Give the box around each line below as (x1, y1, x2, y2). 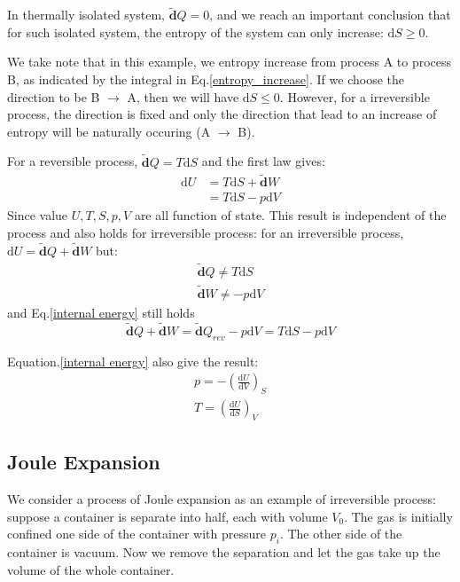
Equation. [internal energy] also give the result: (7, 351, 259, 370)
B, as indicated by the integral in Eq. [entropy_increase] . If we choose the (7, 70, 404, 88)
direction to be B (7, 87, 100, 106)
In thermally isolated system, (7, 5, 165, 24)
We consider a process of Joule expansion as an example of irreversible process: (7, 490, 437, 508)
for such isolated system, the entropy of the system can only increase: (7, 22, 384, 41)
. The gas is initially (344, 507, 453, 525)
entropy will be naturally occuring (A (7, 122, 211, 140)
